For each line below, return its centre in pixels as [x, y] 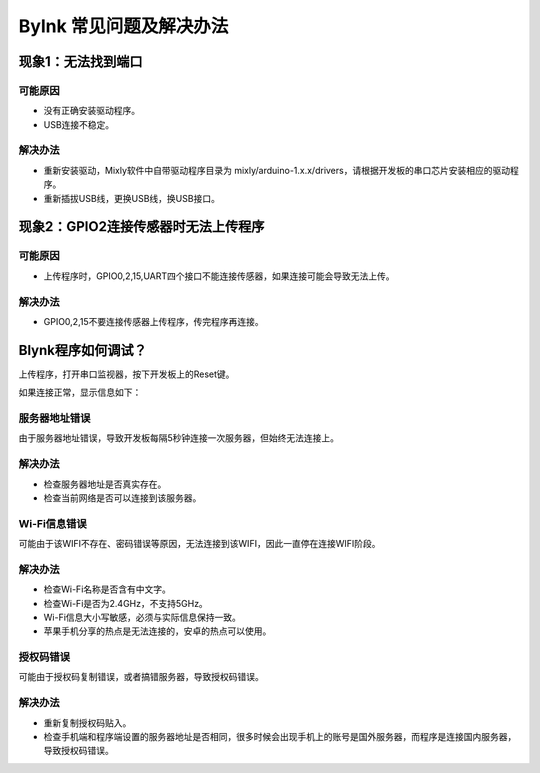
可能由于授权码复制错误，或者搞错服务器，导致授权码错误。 [141, 677]
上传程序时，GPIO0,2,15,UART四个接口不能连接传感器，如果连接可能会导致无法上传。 [219, 276]
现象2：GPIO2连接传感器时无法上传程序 [141, 226]
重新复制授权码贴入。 [87, 722]
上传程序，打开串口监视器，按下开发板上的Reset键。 [126, 374]
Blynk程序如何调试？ [82, 350]
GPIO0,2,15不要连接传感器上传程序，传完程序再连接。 [153, 321]
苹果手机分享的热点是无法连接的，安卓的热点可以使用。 [157, 631]
